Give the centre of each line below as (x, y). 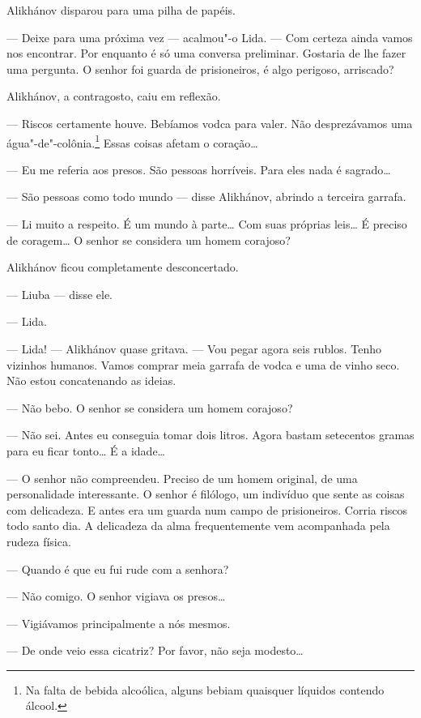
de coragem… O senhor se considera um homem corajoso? (149, 239)
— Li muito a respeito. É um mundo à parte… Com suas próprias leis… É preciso (207, 224)
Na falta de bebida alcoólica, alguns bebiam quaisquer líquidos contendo (205, 689)
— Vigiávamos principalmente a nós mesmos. (119, 623)
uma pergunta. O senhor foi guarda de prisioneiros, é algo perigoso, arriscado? (200, 68)
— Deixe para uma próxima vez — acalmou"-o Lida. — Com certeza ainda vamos (210, 37)
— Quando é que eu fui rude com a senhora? (118, 568)
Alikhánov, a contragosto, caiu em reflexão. (114, 96)
